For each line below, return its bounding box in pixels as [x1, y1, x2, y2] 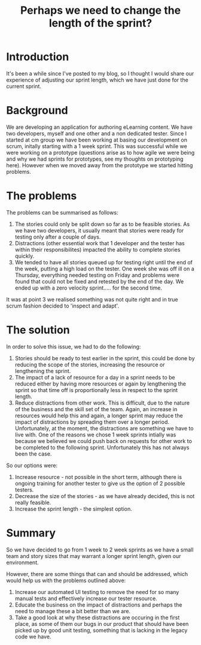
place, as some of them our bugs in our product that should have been [14, 620, 189, 627]
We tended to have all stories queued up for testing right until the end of [14, 258, 193, 266]
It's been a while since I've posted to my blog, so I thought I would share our [6, 70, 194, 77]
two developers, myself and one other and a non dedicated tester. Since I [6, 129, 187, 137]
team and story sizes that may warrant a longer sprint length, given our [6, 552, 181, 559]
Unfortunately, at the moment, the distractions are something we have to [14, 424, 194, 432]
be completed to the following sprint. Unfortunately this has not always [14, 444, 190, 451]
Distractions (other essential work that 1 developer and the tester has [14, 239, 185, 246]
